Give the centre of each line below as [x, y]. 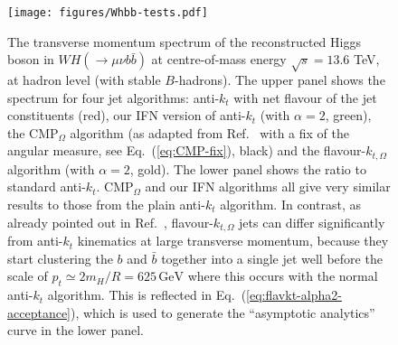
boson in [31, 59]
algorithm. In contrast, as [290, 205]
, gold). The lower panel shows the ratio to [248, 168]
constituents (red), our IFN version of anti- [127, 115]
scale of [28, 276]
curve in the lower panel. [76, 330]
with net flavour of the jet [305, 97]
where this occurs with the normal [283, 276]
